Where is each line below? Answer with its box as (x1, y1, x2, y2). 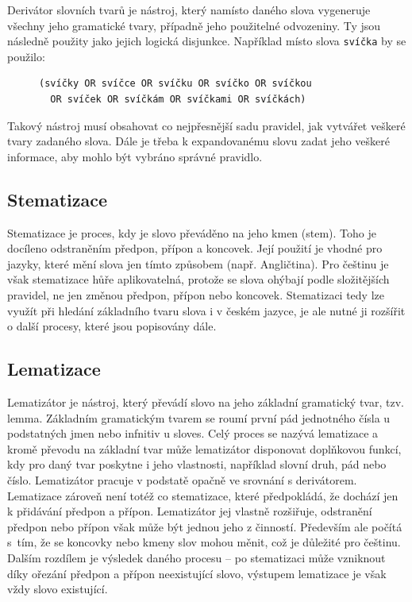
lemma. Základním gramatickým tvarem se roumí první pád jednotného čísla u (7, 409, 391, 426)
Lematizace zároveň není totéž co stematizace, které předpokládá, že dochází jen (7, 487, 399, 504)
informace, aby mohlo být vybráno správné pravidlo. (7, 148, 263, 164)
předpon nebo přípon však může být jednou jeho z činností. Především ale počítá (7, 518, 402, 534)
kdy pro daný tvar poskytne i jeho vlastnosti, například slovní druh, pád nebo (7, 456, 387, 473)
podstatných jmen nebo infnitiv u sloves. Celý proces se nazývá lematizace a (7, 425, 379, 442)
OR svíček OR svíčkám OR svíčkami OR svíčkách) (50, 94, 306, 106)
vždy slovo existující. (7, 581, 108, 597)
